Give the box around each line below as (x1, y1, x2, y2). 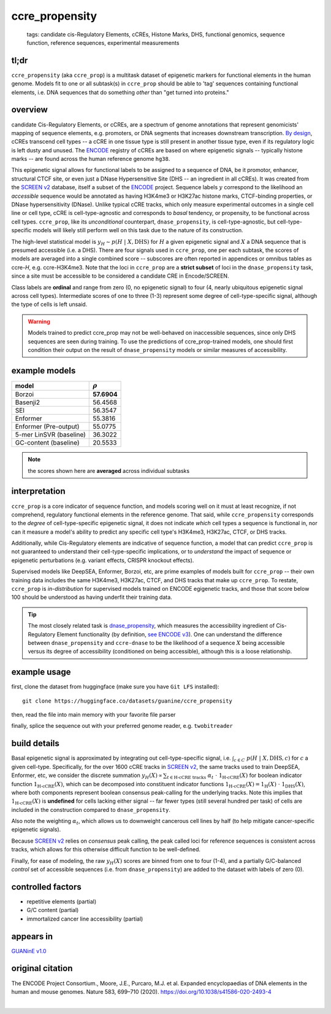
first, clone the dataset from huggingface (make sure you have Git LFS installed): (11, 683, 220, 690)
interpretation (11, 486, 66, 497)
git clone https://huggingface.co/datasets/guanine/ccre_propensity (22, 697, 232, 704)
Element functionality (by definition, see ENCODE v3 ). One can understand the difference (56, 630, 283, 638)
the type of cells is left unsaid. (11, 301, 88, 308)
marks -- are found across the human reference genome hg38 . (11, 155, 170, 163)
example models (11, 365, 76, 376)
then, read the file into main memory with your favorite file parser (11, 711, 176, 719)
